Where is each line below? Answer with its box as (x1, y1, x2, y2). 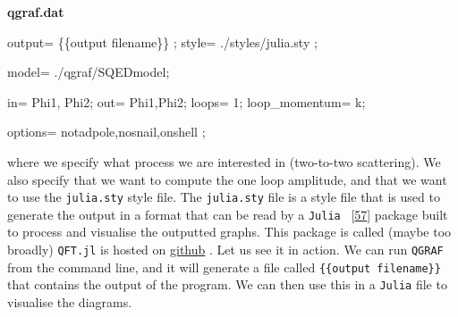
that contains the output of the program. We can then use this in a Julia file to (7, 275, 447, 294)
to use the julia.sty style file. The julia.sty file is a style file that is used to (7, 188, 440, 206)
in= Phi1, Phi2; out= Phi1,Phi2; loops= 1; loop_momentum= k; (7, 92, 366, 111)
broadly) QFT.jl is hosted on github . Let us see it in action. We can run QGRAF (7, 240, 444, 259)
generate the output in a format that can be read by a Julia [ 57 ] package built (7, 204, 448, 223)
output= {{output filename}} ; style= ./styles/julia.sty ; (7, 32, 318, 51)
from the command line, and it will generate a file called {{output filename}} (7, 257, 441, 276)
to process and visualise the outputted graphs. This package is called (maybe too (7, 222, 452, 241)
